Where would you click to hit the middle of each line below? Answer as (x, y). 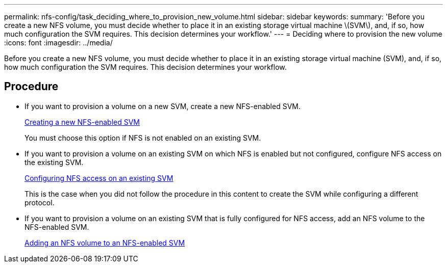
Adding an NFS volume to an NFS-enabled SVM (105, 243)
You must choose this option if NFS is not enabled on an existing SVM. (143, 138)
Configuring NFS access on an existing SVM (99, 178)
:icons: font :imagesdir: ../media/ (58, 43)
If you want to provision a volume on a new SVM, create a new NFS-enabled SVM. (163, 106)
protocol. (40, 202)
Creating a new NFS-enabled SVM (82, 122)
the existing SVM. (54, 162)
